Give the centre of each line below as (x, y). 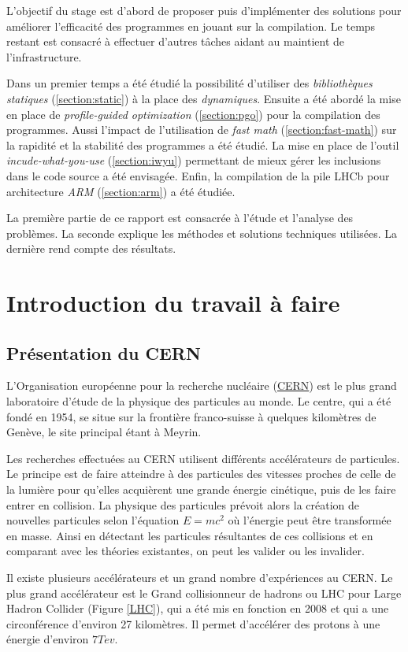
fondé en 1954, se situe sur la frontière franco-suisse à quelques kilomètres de (191, 416)
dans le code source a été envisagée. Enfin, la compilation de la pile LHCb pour (198, 175)
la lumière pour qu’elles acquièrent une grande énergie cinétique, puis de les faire (201, 489)
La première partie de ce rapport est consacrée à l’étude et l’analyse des (180, 218)
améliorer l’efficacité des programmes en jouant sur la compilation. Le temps (191, 26)
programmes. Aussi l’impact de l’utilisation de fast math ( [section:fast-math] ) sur (202, 130)
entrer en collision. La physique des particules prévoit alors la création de (183, 504)
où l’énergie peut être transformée (310, 520)
